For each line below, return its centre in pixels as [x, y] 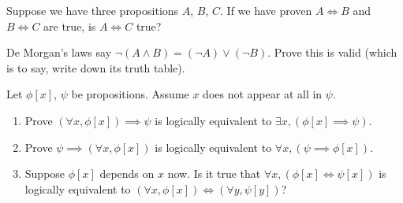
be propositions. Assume [130, 94]
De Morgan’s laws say [59, 52]
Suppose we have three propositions [93, 10]
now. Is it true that [214, 173]
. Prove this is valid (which [332, 52]
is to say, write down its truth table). [96, 67]
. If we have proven [266, 10]
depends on [127, 173]
